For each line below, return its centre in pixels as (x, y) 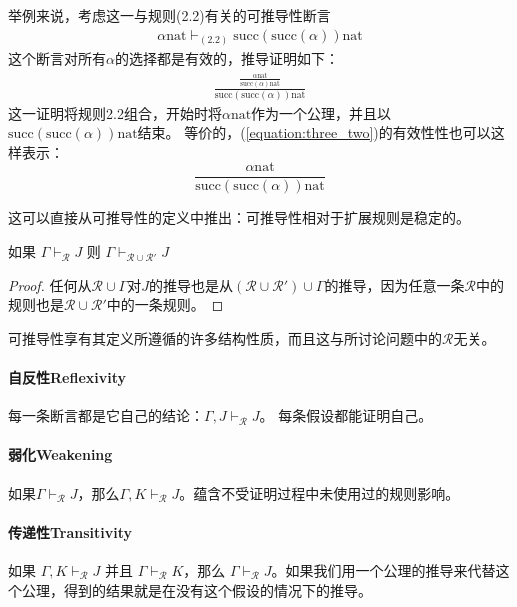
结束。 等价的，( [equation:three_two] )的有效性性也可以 (314, 132)
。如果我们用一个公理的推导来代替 (383, 570)
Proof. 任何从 (50, 284)
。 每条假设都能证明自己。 (346, 415)
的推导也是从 (190, 284)
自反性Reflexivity (67, 377)
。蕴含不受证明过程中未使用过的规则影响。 (319, 492)
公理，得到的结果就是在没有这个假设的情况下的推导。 (196, 589)
